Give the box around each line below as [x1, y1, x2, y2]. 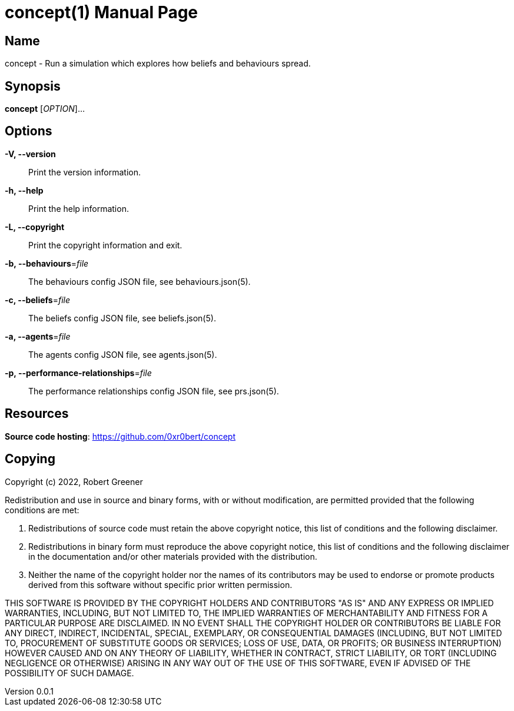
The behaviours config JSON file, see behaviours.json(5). [28, 276, 251, 287]
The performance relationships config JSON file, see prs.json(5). [28, 386, 279, 396]
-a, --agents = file [5, 331, 71, 341]
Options [5, 124, 52, 139]
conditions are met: [5, 504, 79, 515]
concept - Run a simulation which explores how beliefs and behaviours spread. [5, 58, 311, 69]
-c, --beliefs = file [5, 294, 71, 305]
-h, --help [5, 185, 44, 195]
